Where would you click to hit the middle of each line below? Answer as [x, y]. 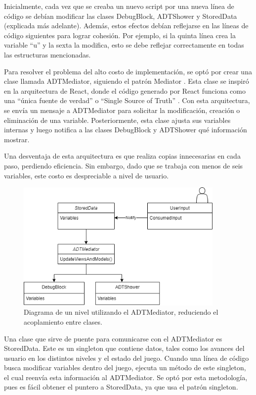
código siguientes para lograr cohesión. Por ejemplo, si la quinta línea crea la [120, 35]
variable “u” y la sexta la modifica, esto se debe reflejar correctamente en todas [124, 45]
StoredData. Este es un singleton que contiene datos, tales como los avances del [124, 348]
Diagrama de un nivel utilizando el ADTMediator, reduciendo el [121, 312]
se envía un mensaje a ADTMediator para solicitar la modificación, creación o [122, 110]
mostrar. [17, 139]
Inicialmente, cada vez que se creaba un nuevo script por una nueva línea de [119, 6]
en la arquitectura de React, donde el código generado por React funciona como [125, 90]
